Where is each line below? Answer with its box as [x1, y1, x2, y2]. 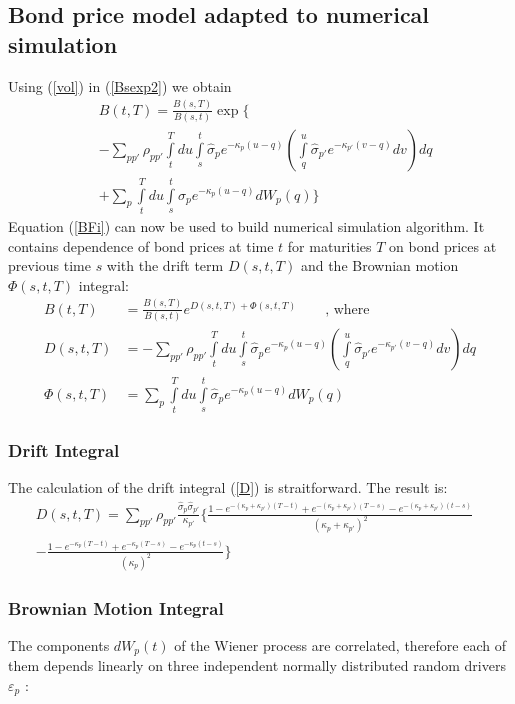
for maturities [287, 235, 372, 256]
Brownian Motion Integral [8, 595, 224, 620]
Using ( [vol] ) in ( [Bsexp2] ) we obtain [8, 75, 232, 96]
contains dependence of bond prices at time [8, 235, 274, 256]
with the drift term [106, 255, 224, 276]
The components [8, 634, 110, 655]
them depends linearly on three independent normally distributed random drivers [8, 655, 506, 676]
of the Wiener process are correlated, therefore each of [174, 634, 506, 655]
